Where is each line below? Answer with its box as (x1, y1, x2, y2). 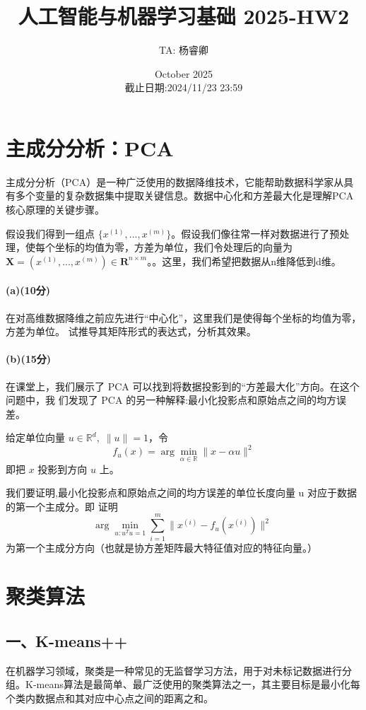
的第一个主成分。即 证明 (6, 499, 118, 513)
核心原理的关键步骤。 (6, 202, 105, 217)
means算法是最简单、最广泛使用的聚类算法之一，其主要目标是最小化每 (36, 677, 360, 692)
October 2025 (154, 66, 213, 81)
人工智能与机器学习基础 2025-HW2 (18, 1, 350, 30)
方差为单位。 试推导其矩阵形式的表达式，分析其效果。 (6, 324, 256, 339)
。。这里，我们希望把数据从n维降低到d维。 (147, 253, 341, 268)
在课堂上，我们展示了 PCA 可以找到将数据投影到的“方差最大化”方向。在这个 (6, 378, 360, 393)
